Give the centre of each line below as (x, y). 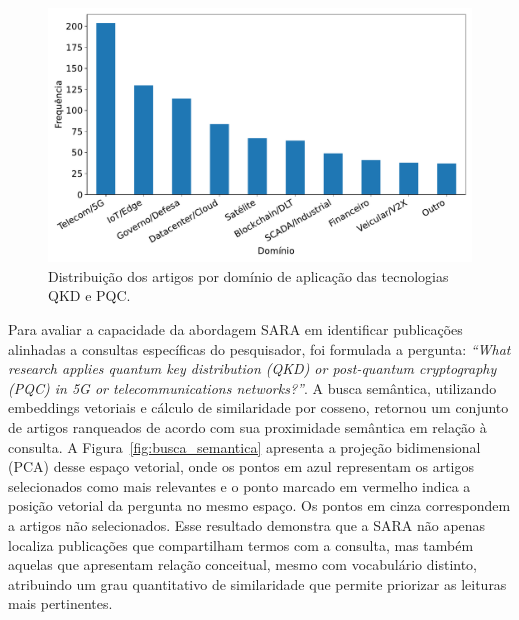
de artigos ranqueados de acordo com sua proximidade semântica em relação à (247, 426)
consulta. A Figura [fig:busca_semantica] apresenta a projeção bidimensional (244, 446)
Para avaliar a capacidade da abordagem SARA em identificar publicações (235, 329)
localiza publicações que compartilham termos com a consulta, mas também (241, 544)
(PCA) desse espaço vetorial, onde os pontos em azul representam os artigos (241, 466)
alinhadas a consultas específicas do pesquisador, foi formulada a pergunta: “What (259, 348)
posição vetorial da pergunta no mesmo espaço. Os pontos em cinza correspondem (259, 505)
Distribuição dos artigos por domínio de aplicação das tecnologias (248, 275)
